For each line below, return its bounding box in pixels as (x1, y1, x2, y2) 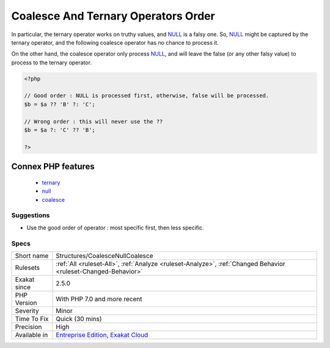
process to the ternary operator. (11, 59, 92, 66)
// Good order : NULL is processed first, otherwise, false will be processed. (24, 92, 269, 99)
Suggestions (11, 211, 50, 220)
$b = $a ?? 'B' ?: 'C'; (24, 101, 96, 108)
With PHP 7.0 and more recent (56, 294, 142, 303)
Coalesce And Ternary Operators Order (11, 9, 215, 23)
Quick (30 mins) (56, 314, 102, 323)
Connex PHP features (11, 161, 95, 172)
